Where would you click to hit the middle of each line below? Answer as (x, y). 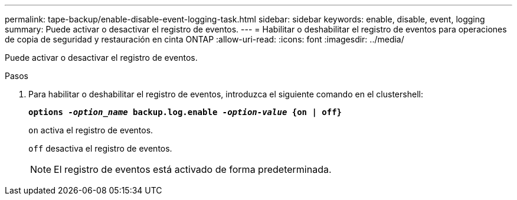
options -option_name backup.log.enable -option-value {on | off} (185, 112)
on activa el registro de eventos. (91, 130)
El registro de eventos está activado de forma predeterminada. (193, 169)
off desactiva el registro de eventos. (100, 148)
